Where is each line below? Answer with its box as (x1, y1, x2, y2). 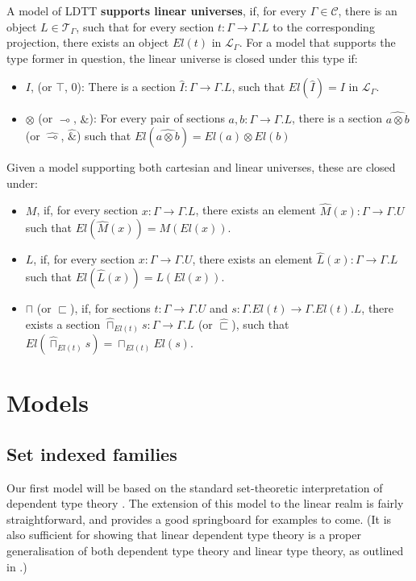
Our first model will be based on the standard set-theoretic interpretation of (6, 479, 383, 496)
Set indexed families (6, 441, 177, 466)
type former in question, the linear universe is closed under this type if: (6, 49, 358, 66)
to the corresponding (272, 18, 375, 35)
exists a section (25, 315, 101, 332)
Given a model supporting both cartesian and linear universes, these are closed (6, 159, 396, 176)
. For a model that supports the (239, 34, 396, 51)
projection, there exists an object (6, 34, 169, 51)
